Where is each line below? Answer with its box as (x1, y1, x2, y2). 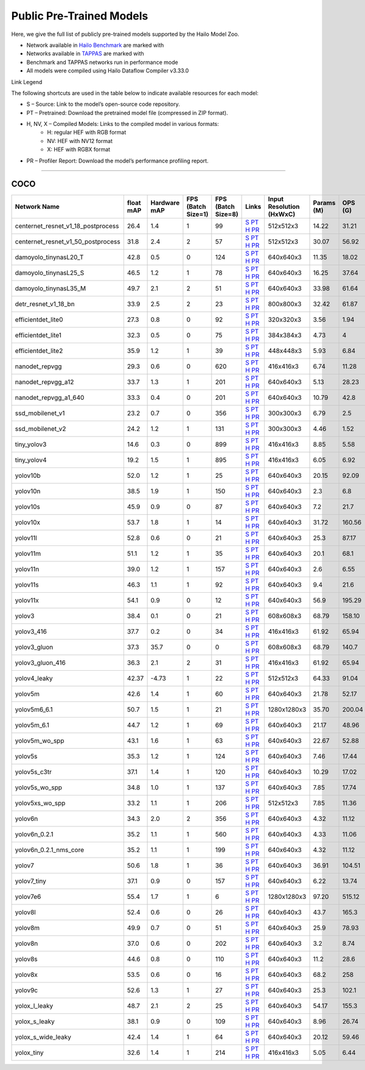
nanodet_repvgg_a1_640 (15, 393, 85, 402)
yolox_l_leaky (15, 1001, 54, 1010)
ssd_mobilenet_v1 (15, 408, 65, 417)
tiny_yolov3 (15, 440, 47, 449)
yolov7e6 (15, 892, 41, 901)
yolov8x (15, 970, 38, 979)
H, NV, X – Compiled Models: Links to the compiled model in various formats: (26, 121, 219, 128)
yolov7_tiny (15, 876, 47, 885)
